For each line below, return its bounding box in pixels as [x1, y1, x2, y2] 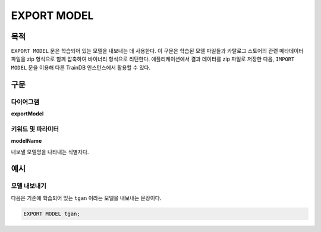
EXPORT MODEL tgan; [23, 210, 80, 217]
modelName [11, 137, 42, 145]
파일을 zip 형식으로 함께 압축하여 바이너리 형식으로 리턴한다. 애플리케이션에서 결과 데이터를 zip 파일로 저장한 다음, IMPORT [11, 55, 295, 62]
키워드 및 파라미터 [11, 125, 59, 133]
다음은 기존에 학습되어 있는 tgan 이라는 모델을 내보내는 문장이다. [11, 194, 162, 202]
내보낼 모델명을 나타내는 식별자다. [11, 148, 89, 155]
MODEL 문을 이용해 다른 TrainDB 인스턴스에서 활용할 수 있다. [11, 64, 151, 71]
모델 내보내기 [11, 182, 47, 190]
